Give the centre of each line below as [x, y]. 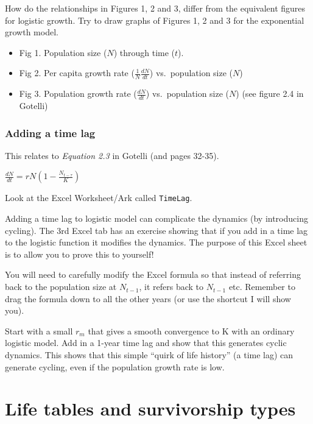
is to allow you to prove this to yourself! [79, 254]
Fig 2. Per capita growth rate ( [77, 73]
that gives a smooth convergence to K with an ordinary [191, 330]
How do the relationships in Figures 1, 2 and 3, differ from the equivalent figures [155, 8]
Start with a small [39, 330]
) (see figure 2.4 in [270, 94]
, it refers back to [171, 287]
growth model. [32, 32]
